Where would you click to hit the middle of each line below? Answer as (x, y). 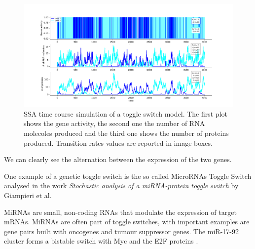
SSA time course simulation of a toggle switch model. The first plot (126, 113)
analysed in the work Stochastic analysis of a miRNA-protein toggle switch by (121, 186)
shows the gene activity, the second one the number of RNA (114, 123)
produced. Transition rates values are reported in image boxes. (118, 143)
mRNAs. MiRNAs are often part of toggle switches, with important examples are (127, 222)
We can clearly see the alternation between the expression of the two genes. (118, 159)
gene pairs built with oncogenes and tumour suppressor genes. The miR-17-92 (122, 231)
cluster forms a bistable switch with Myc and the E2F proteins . (101, 241)
